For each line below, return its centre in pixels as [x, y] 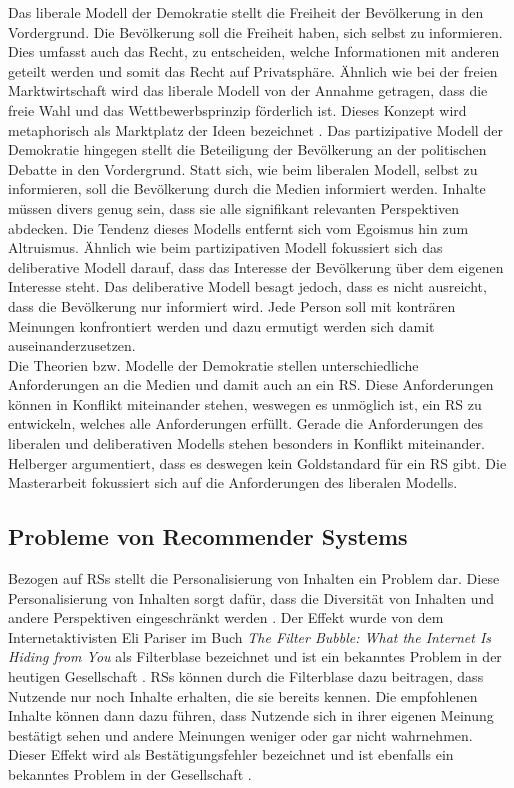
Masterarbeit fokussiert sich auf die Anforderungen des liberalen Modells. [233, 482]
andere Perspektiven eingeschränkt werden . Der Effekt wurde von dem [226, 617]
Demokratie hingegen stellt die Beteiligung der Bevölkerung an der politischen [247, 149]
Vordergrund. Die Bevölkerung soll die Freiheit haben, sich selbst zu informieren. [255, 31]
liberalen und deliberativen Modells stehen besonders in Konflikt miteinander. [246, 443]
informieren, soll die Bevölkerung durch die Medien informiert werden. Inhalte [247, 188]
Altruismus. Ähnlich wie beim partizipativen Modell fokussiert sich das [225, 247]
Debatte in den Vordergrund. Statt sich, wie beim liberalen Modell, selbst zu [243, 168]
